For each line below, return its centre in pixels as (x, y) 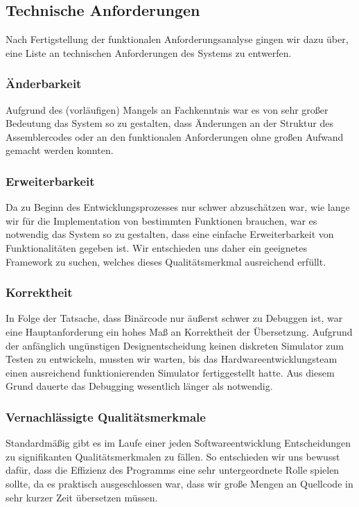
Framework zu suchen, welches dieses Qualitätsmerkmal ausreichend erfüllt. (166, 261)
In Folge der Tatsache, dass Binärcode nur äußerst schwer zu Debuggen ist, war (174, 318)
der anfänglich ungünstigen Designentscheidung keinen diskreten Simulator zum (175, 345)
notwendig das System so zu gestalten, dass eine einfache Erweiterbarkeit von (170, 234)
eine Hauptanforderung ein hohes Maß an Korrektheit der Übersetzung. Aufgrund (179, 331)
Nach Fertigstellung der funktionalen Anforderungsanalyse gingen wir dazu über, (177, 39)
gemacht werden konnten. (60, 150)
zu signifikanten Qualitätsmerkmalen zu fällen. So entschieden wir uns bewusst (173, 456)
